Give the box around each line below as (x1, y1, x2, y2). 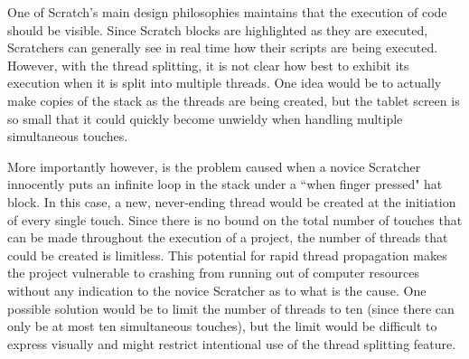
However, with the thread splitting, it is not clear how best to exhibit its (7, 55, 409, 74)
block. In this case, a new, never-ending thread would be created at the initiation (7, 192, 456, 211)
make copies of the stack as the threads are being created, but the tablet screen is (7, 90, 460, 109)
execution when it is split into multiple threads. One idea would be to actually (7, 73, 442, 92)
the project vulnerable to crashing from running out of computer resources (7, 263, 419, 282)
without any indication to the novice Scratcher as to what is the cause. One (7, 280, 427, 299)
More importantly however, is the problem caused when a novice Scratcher (7, 156, 421, 175)
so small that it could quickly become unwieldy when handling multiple (7, 109, 403, 128)
